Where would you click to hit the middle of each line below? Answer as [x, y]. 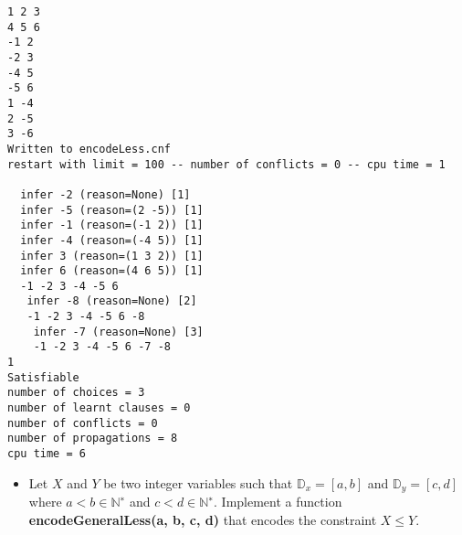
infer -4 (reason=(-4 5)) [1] [112, 240]
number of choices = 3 [76, 393]
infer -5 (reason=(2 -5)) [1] [112, 210]
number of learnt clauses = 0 [99, 408]
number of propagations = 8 [93, 439]
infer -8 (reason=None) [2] [112, 301]
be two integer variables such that [198, 482]
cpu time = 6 [47, 454]
